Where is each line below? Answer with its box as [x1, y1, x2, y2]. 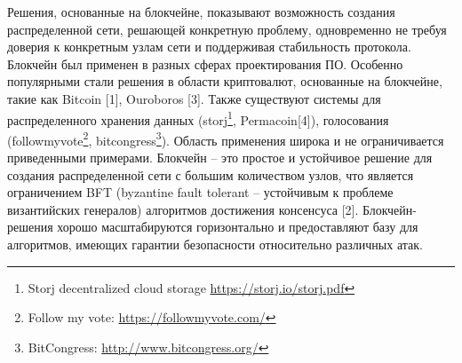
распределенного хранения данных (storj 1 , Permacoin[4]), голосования [7, 107, 389, 129]
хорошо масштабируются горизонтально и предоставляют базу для [57, 217, 418, 236]
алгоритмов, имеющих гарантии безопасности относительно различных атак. [7, 235, 423, 254]
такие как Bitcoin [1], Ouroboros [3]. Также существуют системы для [7, 89, 381, 107]
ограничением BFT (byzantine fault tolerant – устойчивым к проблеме [7, 183, 394, 201]
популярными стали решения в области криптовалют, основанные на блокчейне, [7, 72, 442, 91]
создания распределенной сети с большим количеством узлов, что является [7, 165, 414, 184]
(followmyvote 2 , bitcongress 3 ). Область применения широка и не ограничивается [7, 128, 444, 149]
